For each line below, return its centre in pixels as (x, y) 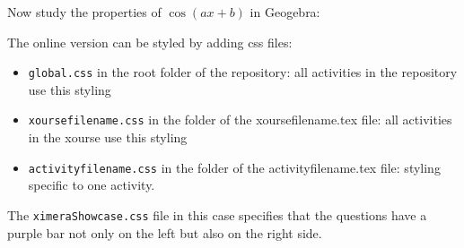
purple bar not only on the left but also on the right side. (165, 232)
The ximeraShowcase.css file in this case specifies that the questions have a (217, 214)
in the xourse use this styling (108, 137)
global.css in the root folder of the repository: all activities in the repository (243, 72)
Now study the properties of (84, 12)
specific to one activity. (92, 185)
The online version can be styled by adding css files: (150, 42)
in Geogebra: (285, 12)
